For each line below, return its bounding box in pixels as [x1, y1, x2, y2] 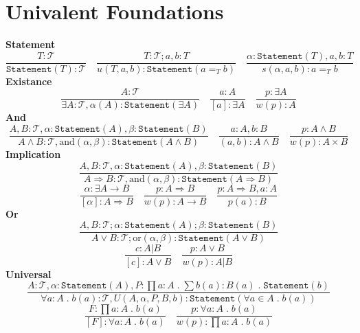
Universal [5, 266, 52, 281]
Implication [5, 147, 61, 161]
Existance [5, 73, 52, 88]
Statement [5, 37, 56, 51]
